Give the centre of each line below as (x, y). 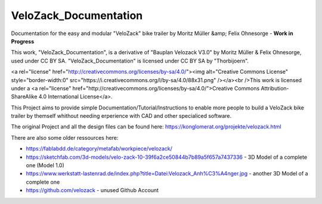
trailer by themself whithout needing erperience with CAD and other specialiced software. (121, 116)
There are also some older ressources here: (65, 137)
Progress (23, 41)
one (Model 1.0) (45, 165)
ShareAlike (24, 97)
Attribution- (275, 88)
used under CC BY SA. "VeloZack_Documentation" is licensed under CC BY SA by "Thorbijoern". (130, 61)
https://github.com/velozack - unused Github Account (92, 190)
